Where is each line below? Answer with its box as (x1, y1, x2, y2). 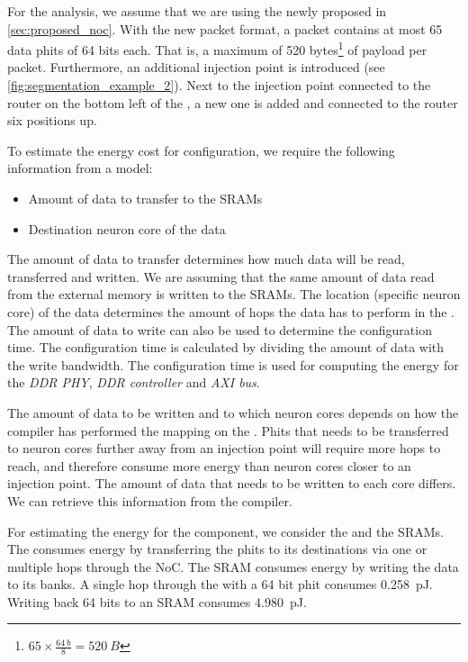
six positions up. (7, 111, 97, 130)
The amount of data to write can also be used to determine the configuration (7, 320, 432, 339)
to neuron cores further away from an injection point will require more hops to (7, 439, 441, 458)
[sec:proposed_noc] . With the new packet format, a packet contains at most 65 (7, 19, 443, 38)
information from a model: (7, 159, 153, 177)
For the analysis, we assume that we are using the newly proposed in (7, 2, 387, 20)
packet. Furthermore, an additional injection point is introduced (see (7, 58, 385, 77)
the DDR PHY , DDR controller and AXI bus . (7, 373, 260, 392)
